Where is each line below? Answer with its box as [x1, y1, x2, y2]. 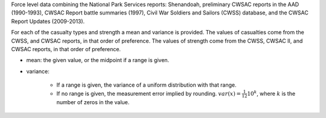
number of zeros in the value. [56, 99, 130, 106]
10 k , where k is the [247, 89, 296, 97]
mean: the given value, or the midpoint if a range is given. [26, 57, 170, 64]
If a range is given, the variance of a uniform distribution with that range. [56, 81, 237, 88]
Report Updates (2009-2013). [11, 17, 85, 25]
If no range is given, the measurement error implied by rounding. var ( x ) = [56, 90, 241, 97]
